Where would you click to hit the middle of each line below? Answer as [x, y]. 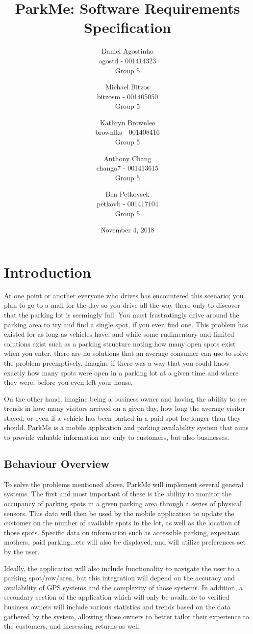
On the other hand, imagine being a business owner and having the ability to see [126, 398]
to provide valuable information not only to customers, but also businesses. [117, 437]
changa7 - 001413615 [127, 168]
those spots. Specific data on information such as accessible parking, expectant [122, 532]
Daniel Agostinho [127, 51]
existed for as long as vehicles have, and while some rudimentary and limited [119, 334]
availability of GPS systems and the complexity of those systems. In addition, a [123, 587]
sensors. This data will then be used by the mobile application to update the [119, 513]
